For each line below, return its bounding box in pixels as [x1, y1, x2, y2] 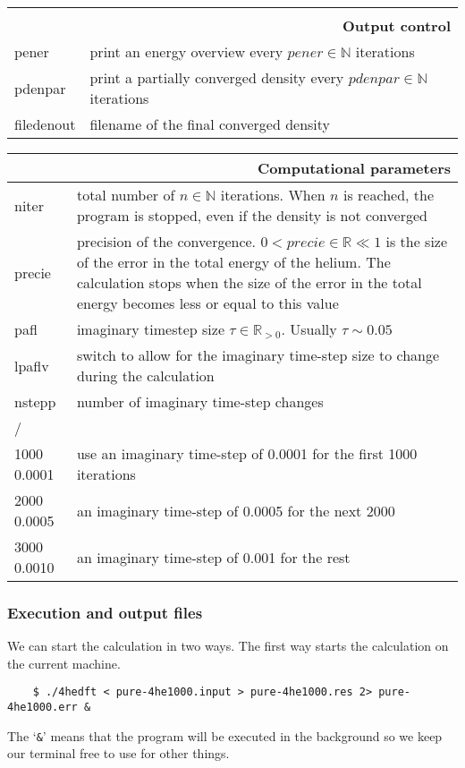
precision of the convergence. [76, 231, 257, 252]
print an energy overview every [89, 41, 283, 62]
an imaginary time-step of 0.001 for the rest [76, 546, 351, 567]
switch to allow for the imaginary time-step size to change [76, 345, 440, 365]
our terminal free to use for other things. [7, 744, 230, 763]
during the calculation [76, 365, 215, 386]
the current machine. [7, 653, 121, 672]
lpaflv [14, 354, 49, 376]
